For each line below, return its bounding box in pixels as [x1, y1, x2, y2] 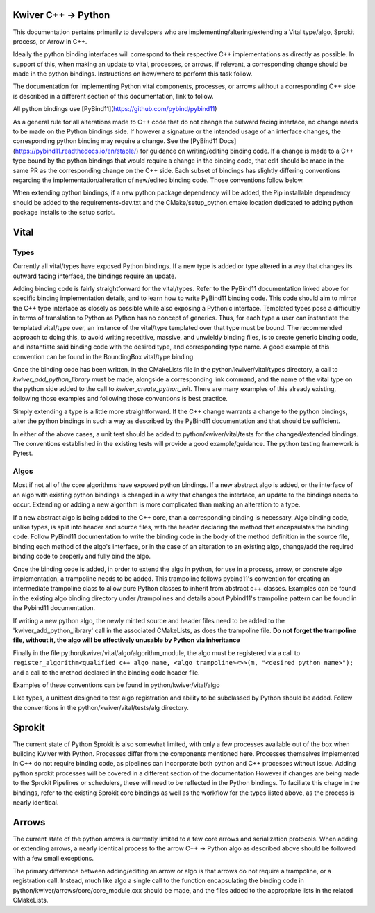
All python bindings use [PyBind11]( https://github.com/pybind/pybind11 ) [12, 105, 217, 113]
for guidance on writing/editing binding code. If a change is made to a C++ [140, 147, 354, 155]
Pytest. [12, 449, 33, 458]
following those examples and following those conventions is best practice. [12, 395, 228, 403]
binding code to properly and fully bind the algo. [12, 552, 151, 561]
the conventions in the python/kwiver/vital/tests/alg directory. [12, 703, 189, 712]
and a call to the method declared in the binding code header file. [12, 668, 200, 677]
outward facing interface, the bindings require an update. [12, 272, 176, 280]
